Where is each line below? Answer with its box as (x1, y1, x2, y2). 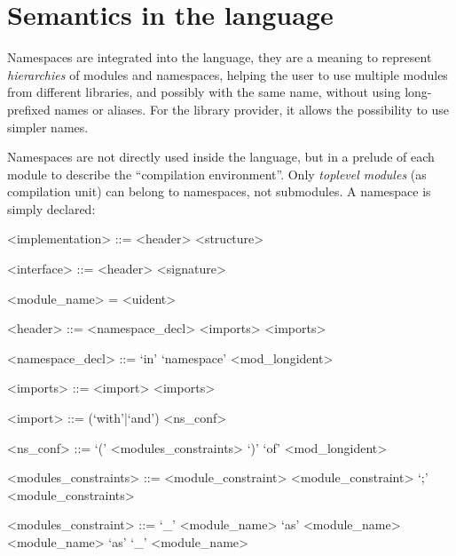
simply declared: (7, 199, 96, 218)
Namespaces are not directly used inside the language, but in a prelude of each (7, 147, 435, 166)
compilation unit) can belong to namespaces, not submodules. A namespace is (7, 182, 431, 201)
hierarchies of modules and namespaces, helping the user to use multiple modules (7, 65, 448, 83)
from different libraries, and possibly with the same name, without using (7, 83, 401, 101)
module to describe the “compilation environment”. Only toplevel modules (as (7, 164, 427, 183)
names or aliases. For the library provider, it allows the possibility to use (54, 99, 450, 118)
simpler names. (7, 117, 89, 136)
